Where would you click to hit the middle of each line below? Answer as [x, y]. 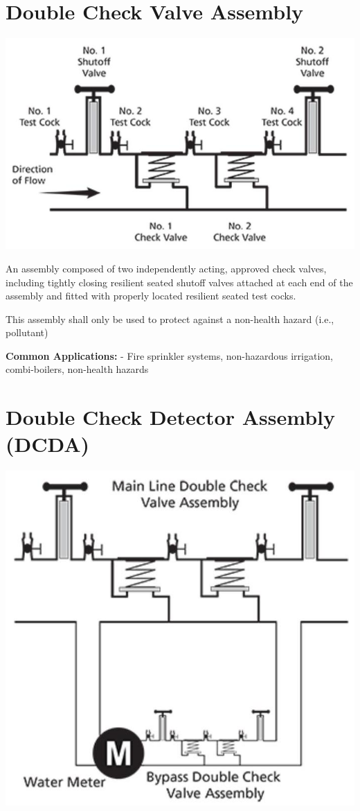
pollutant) [27, 332]
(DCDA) [48, 444]
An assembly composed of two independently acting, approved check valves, [166, 268]
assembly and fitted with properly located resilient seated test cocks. [151, 296]
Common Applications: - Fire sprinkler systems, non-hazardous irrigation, [169, 355]
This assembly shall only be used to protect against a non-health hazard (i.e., [170, 319]
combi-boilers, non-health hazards [77, 369]
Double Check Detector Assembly [170, 417]
